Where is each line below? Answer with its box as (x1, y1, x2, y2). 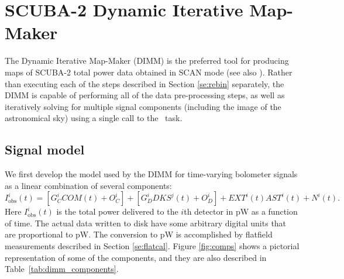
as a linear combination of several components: (5, 179, 172, 191)
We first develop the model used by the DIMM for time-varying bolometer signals (5, 168, 298, 180)
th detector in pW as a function (184, 205, 298, 218)
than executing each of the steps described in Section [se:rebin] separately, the (5, 77, 284, 89)
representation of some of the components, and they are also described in (5, 251, 267, 263)
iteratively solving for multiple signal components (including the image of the (5, 100, 281, 112)
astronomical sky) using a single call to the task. (5, 112, 183, 124)
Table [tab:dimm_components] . (5, 263, 119, 275)
